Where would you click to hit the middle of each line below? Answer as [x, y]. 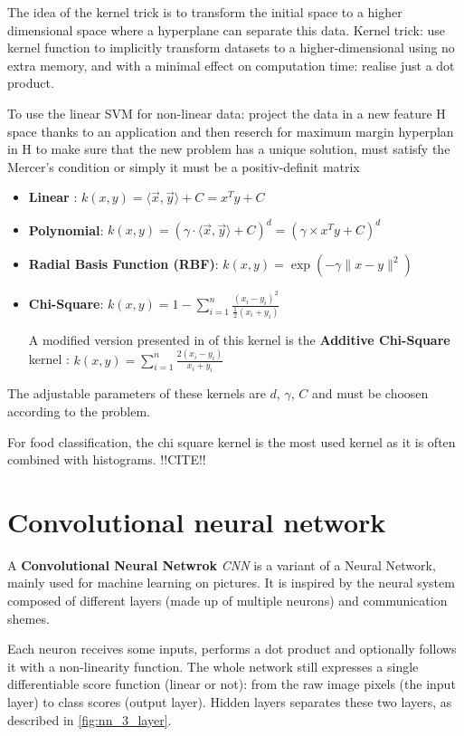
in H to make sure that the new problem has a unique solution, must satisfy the [229, 149]
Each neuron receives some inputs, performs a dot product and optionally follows [232, 649]
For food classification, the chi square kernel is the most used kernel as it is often [232, 441]
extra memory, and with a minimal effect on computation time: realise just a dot [231, 65]
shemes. [28, 618]
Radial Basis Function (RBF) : [123, 264]
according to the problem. [79, 411]
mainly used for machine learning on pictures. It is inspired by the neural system [231, 583]
